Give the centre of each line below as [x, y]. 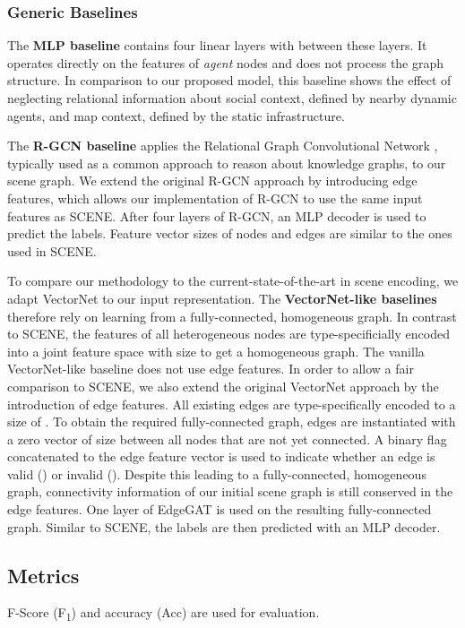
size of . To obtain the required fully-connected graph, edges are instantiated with [232, 422]
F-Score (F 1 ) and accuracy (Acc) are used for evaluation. [164, 614]
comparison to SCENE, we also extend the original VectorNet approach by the [223, 386]
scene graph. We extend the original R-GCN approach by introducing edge [212, 181]
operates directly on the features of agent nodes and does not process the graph [226, 62]
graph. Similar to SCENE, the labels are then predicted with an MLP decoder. [224, 526]
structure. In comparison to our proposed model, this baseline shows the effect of [229, 80]
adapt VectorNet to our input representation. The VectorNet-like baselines [222, 298]
